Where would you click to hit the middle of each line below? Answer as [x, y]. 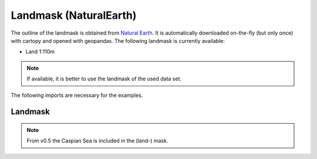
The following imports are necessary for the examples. [77, 95]
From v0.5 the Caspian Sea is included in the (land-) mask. [97, 141]
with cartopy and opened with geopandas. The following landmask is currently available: [118, 40]
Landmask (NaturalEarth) [74, 15]
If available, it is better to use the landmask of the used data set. [104, 79]
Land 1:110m [40, 52]
